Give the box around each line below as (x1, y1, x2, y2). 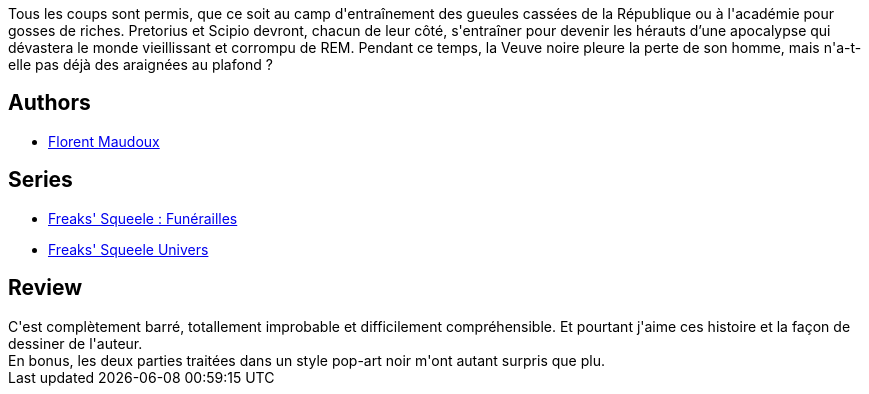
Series (8, 167, 73, 193)
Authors (8, 90, 91, 116)
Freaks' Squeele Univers (48, 240, 209, 258)
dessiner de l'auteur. (8, 334, 143, 352)
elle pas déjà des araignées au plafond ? (8, 56, 273, 73)
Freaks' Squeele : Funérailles (48, 209, 238, 227)
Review (8, 275, 83, 301)
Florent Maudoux (48, 132, 160, 150)
